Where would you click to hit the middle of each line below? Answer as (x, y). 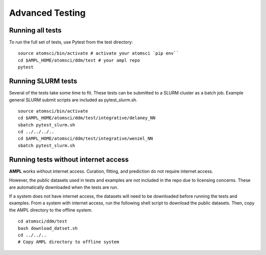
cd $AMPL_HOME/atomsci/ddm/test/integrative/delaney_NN (87, 118)
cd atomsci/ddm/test (43, 221)
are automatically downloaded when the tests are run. (64, 187)
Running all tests (35, 30)
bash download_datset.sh (48, 228)
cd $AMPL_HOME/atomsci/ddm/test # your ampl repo (79, 60)
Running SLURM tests (43, 81)
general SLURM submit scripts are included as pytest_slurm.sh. (73, 100)
